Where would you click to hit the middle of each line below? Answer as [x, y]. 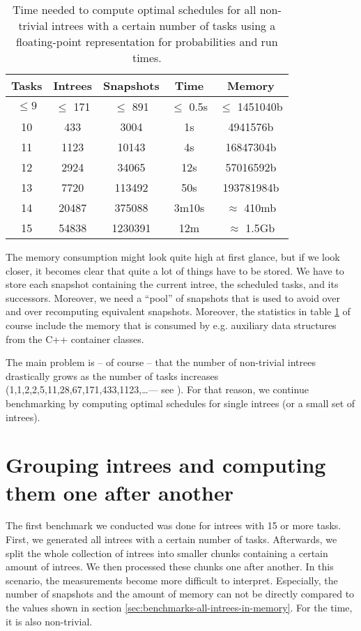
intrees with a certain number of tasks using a [163, 25]
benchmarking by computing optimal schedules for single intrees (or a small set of [180, 403]
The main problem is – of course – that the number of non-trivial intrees [161, 362]
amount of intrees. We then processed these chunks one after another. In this [170, 567]
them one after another [120, 492]
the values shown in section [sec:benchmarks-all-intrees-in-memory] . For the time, [179, 607]
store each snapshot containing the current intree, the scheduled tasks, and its [172, 284]
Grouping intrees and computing [166, 465]
